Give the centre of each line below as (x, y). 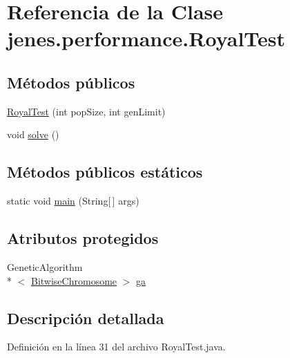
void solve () (33, 134)
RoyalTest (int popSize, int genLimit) (86, 111)
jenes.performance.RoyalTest (146, 38)
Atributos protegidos (83, 238)
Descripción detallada (86, 318)
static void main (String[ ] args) (73, 201)
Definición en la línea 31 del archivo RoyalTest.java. (116, 347)
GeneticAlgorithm (45, 266)
